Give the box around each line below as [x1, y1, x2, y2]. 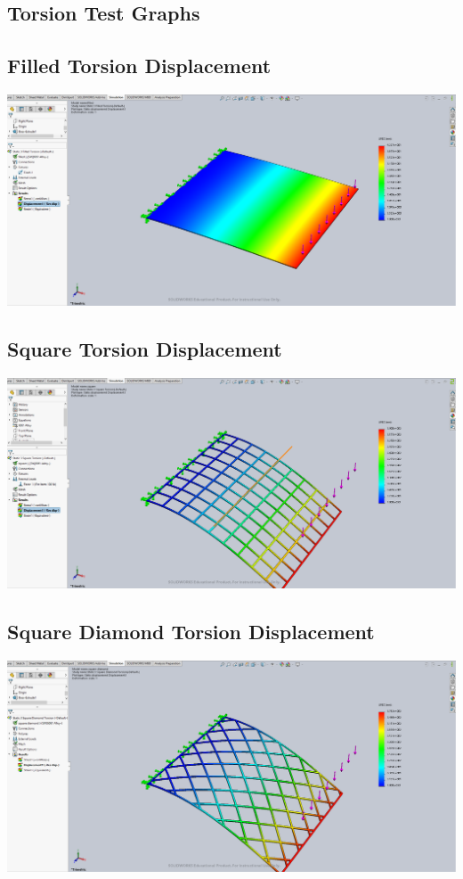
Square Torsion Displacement [7, 334, 282, 362]
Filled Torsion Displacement [7, 52, 272, 79]
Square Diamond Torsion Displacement [7, 618, 375, 645]
